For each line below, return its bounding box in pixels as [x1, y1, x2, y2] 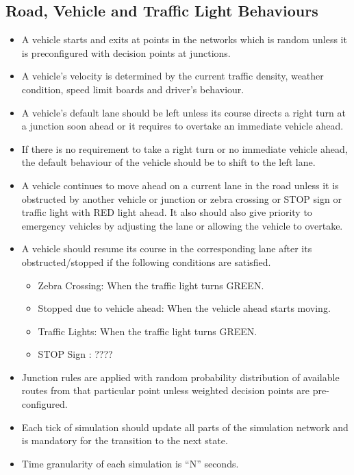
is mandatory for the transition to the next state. [21, 433, 228, 448]
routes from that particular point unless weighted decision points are [21, 383, 310, 398]
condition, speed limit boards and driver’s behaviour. [21, 82, 244, 96]
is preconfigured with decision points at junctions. [21, 45, 231, 60]
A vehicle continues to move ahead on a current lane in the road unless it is [21, 178, 339, 192]
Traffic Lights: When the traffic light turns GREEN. [38, 324, 257, 338]
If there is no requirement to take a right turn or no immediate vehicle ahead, [21, 141, 348, 156]
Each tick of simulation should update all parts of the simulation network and [21, 419, 349, 434]
